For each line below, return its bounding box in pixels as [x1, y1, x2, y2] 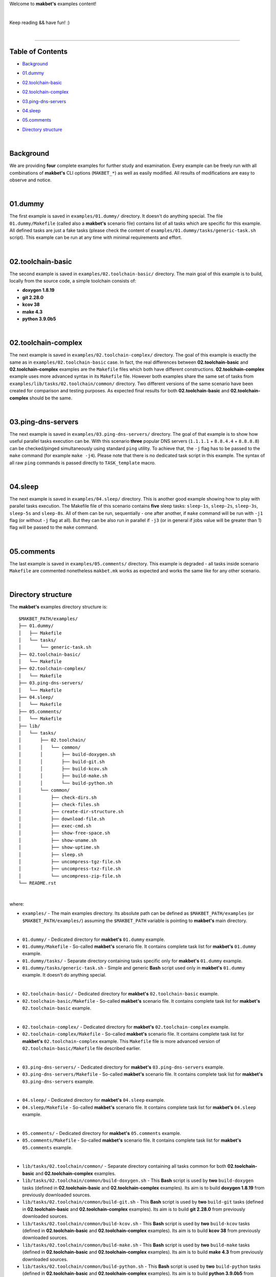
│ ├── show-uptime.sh [18, 844, 100, 850]
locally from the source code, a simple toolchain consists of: [9, 278, 136, 284]
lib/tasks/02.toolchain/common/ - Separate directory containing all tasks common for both [22, 1163, 227, 1169]
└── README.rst [18, 880, 57, 886]
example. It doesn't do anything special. [22, 972, 107, 978]
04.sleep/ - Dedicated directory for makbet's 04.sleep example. [22, 1097, 166, 1103]
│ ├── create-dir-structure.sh [18, 809, 124, 815]
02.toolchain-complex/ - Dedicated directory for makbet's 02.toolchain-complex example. [22, 1024, 230, 1030]
